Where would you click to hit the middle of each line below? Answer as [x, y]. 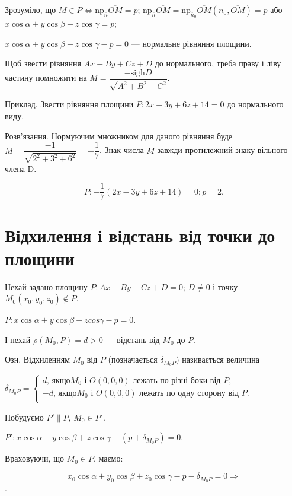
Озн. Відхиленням [38, 359]
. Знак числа [121, 150]
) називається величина [218, 359]
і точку [225, 286]
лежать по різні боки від [177, 381]
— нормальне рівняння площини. [191, 43]
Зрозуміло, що [31, 9]
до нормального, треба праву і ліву [218, 63]
